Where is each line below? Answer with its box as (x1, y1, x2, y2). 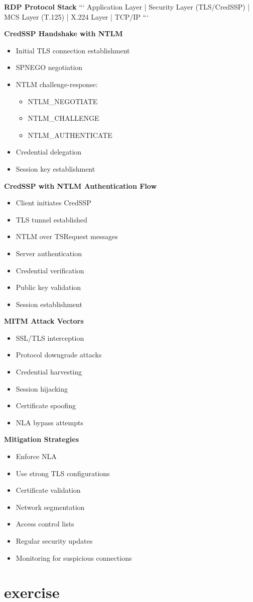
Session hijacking (16, 383, 68, 394)
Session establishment (16, 298, 82, 309)
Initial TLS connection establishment (16, 45, 130, 55)
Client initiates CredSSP (16, 197, 91, 208)
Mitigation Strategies (4, 434, 79, 444)
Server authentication (16, 248, 82, 258)
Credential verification (16, 265, 84, 275)
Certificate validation (16, 485, 81, 495)
